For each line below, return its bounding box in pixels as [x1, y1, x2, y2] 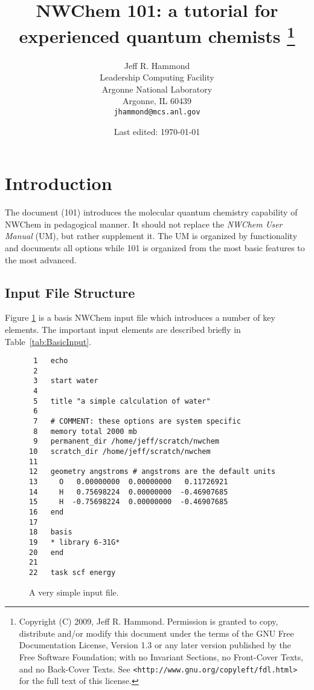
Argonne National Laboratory [101, 82, 213, 95]
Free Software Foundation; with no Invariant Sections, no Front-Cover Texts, [19, 650, 304, 663]
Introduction [5, 171, 112, 195]
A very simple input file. [29, 585, 119, 598]
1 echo [33, 356, 68, 366]
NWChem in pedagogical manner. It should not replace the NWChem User [5, 217, 283, 230]
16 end [29, 508, 64, 516]
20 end [29, 548, 64, 557]
